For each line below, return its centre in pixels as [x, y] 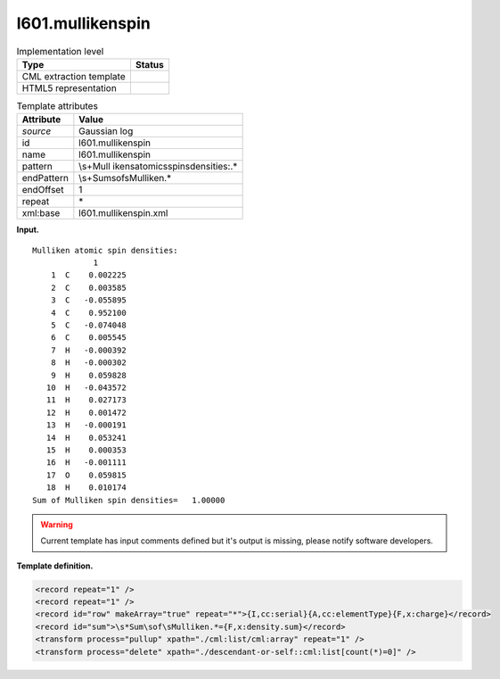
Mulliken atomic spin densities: [105, 250]
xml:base [41, 213]
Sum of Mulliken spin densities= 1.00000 [129, 500]
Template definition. [55, 566]
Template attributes [57, 106]
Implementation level [60, 51]
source [37, 131]
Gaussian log [106, 131]
